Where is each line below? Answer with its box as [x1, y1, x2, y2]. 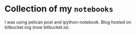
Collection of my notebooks [4, 3, 114, 14]
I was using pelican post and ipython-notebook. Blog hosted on [4, 19, 132, 25]
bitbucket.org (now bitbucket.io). [4, 24, 70, 30]
